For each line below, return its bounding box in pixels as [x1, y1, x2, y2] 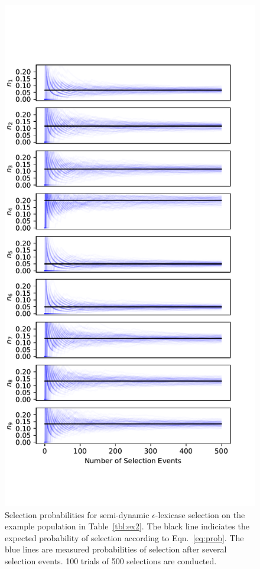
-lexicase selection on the [155, 508, 245, 520]
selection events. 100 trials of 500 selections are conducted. [5, 554, 217, 567]
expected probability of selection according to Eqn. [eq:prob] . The [5, 531, 244, 544]
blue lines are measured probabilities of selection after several [5, 543, 227, 555]
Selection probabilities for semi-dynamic [5, 508, 149, 520]
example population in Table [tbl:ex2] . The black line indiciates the [5, 520, 249, 532]
